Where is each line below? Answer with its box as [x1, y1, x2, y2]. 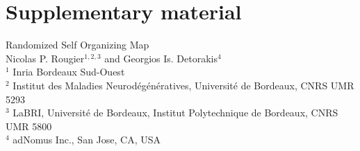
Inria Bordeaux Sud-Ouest [13, 64, 125, 79]
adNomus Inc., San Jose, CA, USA [13, 132, 161, 147]
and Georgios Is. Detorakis [104, 51, 218, 65]
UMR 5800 [6, 118, 52, 133]
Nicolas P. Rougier [6, 51, 85, 65]
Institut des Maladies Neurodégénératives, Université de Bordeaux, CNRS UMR [13, 78, 354, 92]
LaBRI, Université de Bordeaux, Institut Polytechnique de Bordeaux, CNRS [13, 105, 338, 120]
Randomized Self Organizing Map [6, 37, 149, 52]
